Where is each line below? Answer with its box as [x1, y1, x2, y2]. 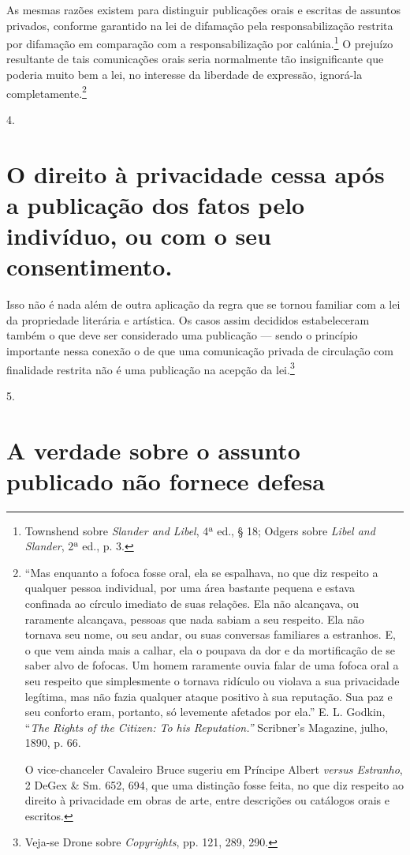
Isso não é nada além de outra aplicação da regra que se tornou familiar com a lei [6, 296, 401, 313]
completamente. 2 [6, 82, 87, 101]
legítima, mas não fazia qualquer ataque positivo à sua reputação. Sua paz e [24, 688, 393, 704]
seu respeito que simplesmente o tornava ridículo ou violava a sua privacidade [24, 673, 400, 689]
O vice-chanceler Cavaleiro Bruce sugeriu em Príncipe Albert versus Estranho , [24, 761, 403, 777]
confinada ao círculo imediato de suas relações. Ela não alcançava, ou [24, 595, 360, 612]
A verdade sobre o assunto [6, 433, 300, 466]
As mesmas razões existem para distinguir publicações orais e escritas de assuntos [6, 2, 401, 17]
